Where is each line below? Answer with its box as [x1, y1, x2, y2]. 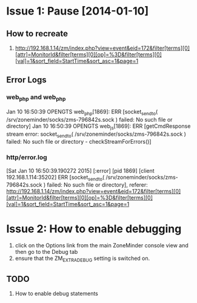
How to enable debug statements [15, 290, 99, 297]
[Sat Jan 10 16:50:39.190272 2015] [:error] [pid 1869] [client [6, 167, 155, 174]
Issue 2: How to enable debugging [6, 222, 182, 236]
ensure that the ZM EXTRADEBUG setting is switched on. [15, 255, 150, 264]
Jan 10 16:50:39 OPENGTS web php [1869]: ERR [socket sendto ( [6, 108, 158, 116]
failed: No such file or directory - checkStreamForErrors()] [6, 138, 152, 145]
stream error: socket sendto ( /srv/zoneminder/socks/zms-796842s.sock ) [6, 130, 187, 139]
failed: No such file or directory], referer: [47, 181, 149, 188]
